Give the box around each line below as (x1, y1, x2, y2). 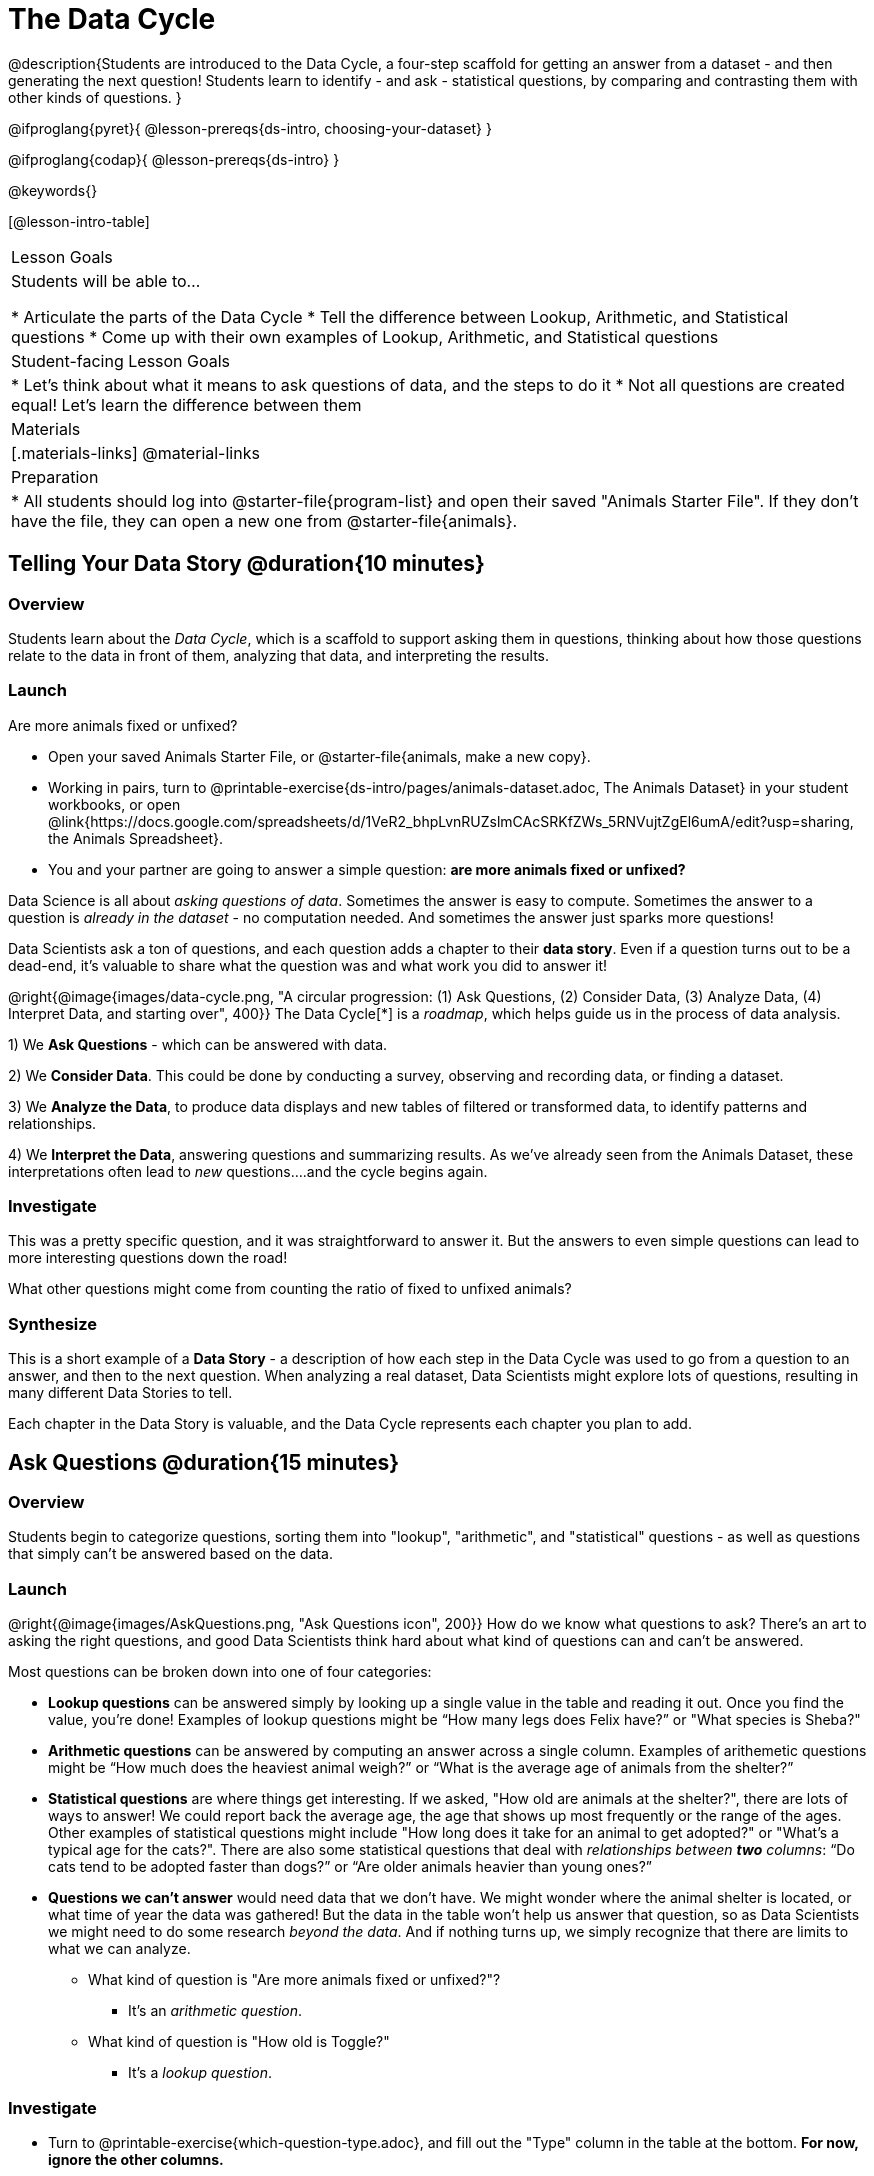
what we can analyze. (48, 1940, 191, 1958)
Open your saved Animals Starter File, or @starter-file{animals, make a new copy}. (48, 747, 591, 765)
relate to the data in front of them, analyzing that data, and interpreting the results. (8, 646, 549, 664)
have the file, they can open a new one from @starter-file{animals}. (11, 510, 518, 531)
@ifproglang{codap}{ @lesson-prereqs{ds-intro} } (8, 150, 340, 168)
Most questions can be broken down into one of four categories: (8, 1663, 432, 1681)
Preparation (11, 466, 99, 487)
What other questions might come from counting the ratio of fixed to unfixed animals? (8, 1280, 572, 1298)
